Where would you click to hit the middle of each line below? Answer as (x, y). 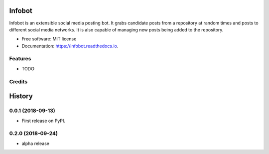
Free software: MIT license (49, 39)
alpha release (36, 143)
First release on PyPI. (44, 121)
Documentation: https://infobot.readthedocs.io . (70, 46)
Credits (18, 81)
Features (20, 59)
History (21, 96)
